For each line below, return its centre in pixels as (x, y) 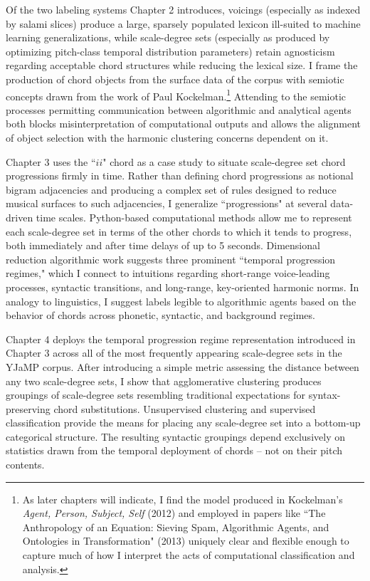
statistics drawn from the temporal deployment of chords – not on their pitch (174, 450)
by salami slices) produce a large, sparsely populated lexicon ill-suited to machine (183, 23)
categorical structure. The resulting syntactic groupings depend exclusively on (175, 436)
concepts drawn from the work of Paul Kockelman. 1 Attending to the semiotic (176, 95)
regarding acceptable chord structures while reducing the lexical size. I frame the (182, 65)
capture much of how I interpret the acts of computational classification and (189, 555)
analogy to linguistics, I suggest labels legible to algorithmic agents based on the (181, 301)
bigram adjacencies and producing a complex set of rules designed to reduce (171, 189)
